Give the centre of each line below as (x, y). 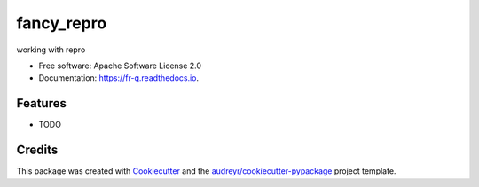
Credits (37, 150)
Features (41, 103)
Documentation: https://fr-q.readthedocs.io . (119, 78)
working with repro (51, 50)
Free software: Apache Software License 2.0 (120, 66)
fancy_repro (62, 23)
